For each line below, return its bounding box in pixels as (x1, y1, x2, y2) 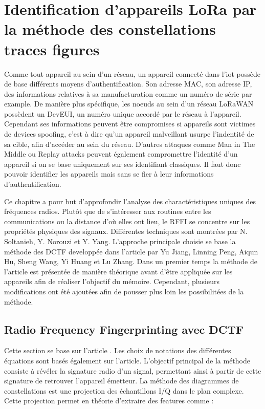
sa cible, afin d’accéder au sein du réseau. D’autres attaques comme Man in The (4, 138, 255, 149)
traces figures (4, 38, 100, 59)
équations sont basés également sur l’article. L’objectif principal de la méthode (4, 355, 250, 365)
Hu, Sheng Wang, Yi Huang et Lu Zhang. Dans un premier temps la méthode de (4, 256, 257, 267)
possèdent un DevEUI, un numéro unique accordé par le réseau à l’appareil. (4, 108, 241, 119)
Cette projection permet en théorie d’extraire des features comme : (4, 395, 214, 406)
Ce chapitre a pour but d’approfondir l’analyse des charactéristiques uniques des (4, 196, 256, 206)
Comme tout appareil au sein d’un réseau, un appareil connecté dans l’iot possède (4, 68, 261, 79)
